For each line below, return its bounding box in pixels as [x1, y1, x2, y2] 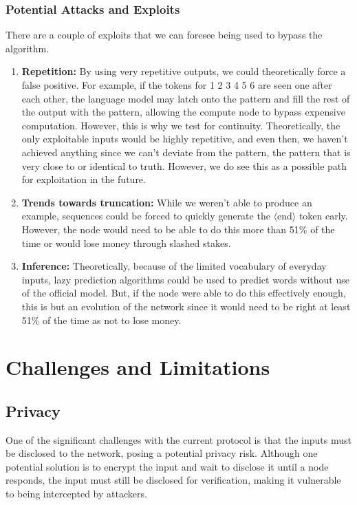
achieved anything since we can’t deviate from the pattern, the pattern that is [21, 144, 351, 159]
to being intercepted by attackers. [6, 486, 147, 501]
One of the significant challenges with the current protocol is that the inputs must [6, 432, 351, 447]
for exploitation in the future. [21, 172, 146, 186]
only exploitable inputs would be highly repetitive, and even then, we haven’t [21, 131, 348, 146]
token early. [299, 208, 348, 223]
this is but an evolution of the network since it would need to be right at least [21, 299, 351, 313]
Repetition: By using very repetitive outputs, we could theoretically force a [21, 64, 346, 78]
